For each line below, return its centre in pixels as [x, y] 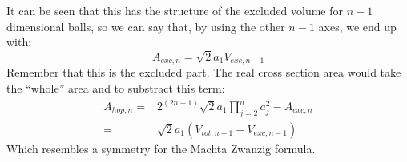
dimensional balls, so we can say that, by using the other [146, 26]
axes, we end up [357, 26]
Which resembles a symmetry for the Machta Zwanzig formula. [161, 148]
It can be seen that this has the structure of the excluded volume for [175, 10]
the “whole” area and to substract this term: [116, 87]
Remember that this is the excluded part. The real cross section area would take [204, 72]
